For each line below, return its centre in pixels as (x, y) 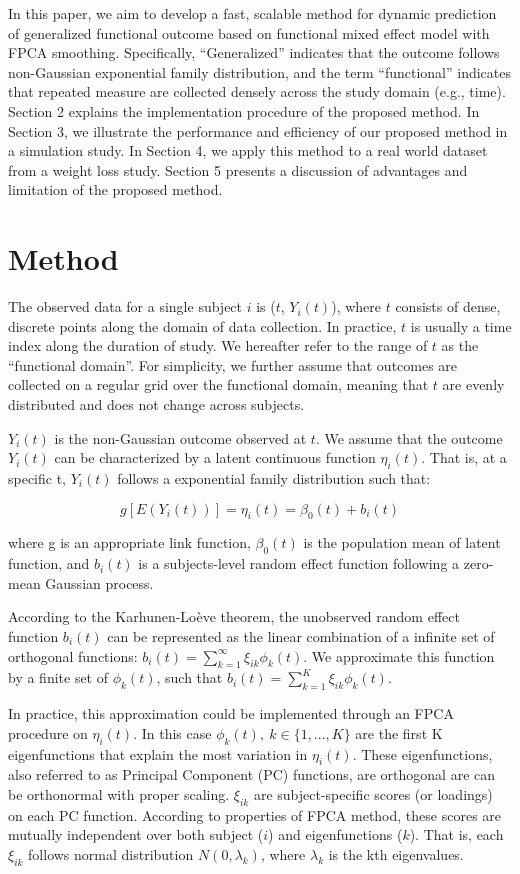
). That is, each (456, 834)
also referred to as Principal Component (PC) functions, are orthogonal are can (252, 774)
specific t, (37, 478)
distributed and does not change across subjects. (156, 404)
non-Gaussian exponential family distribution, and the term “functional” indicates (260, 71)
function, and (49, 563)
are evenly (473, 384)
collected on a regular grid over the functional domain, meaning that (218, 384)
